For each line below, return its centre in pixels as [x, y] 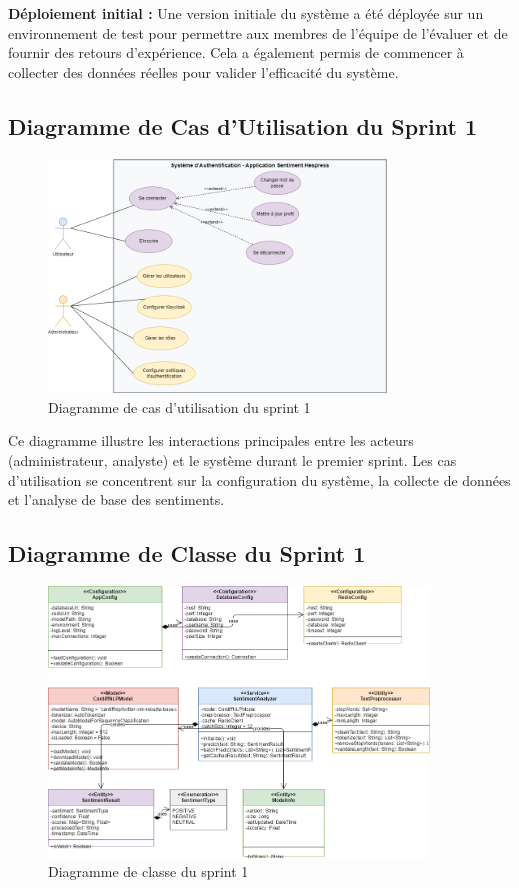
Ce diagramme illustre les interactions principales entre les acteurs [211, 440]
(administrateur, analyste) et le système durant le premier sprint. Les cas [232, 460]
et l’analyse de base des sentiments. [116, 499]
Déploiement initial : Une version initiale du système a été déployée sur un [246, 13]
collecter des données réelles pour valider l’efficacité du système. [203, 71]
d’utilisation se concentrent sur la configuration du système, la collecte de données [259, 479]
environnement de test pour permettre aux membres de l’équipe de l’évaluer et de [258, 32]
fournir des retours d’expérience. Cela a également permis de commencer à [236, 52]
